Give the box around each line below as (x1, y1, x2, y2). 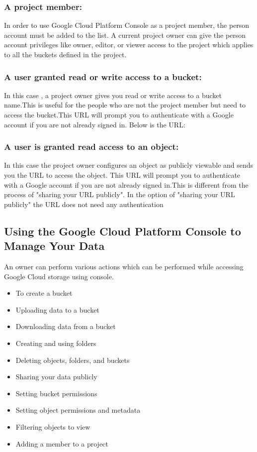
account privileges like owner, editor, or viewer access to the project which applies (4, 39, 254, 50)
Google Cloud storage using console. (4, 271, 114, 281)
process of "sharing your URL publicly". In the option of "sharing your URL (4, 189, 235, 200)
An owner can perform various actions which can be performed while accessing (4, 261, 244, 271)
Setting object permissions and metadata (15, 405, 141, 415)
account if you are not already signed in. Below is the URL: (4, 119, 185, 129)
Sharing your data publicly (15, 371, 97, 382)
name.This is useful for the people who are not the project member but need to (4, 100, 246, 110)
